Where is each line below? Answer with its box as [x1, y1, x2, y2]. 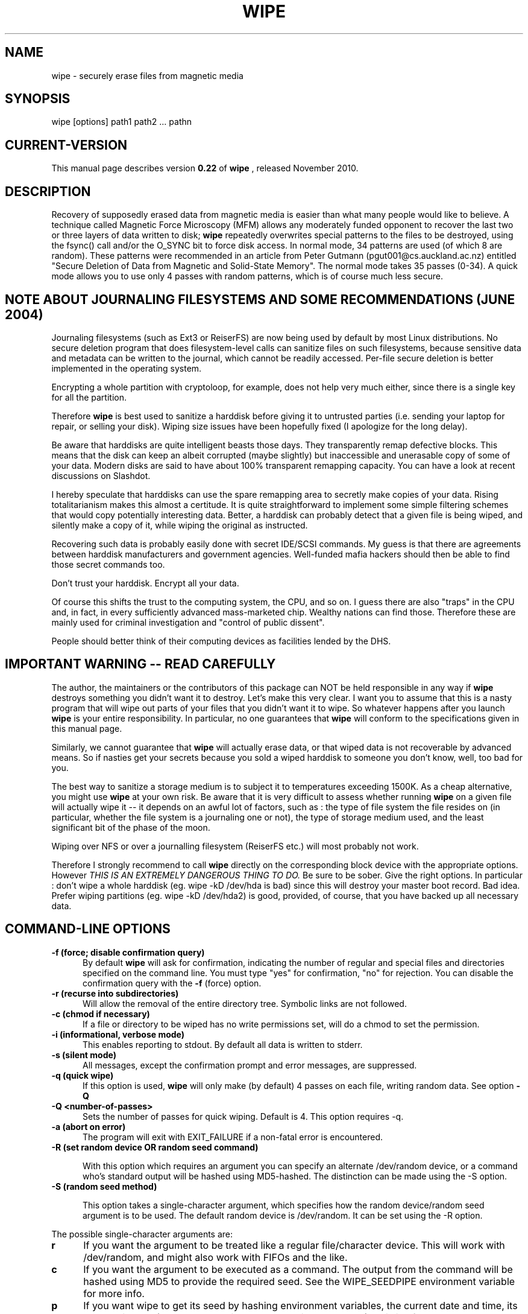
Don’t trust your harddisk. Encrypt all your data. [51, 577, 239, 588]
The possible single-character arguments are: [51, 1228, 233, 1239]
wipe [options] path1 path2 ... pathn [51, 116, 192, 127]
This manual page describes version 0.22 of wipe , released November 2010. [51, 163, 359, 174]
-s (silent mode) [51, 1049, 116, 1060]
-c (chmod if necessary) [51, 1008, 150, 1019]
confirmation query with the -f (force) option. [83, 977, 262, 988]
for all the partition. [51, 392, 127, 402]
